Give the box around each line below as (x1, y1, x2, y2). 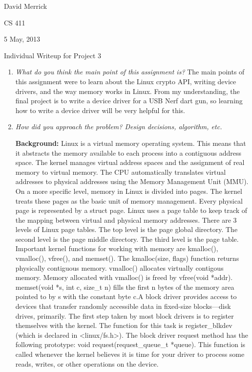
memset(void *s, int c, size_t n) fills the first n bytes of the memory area (15, 281, 234, 292)
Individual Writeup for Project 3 (4, 50, 102, 60)
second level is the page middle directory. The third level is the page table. (15, 233, 239, 244)
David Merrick (4, 1, 47, 11)
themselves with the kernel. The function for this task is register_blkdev (15, 320, 232, 330)
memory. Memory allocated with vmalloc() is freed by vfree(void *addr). (15, 272, 233, 282)
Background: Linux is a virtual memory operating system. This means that (15, 138, 246, 148)
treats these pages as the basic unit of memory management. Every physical (15, 195, 243, 206)
